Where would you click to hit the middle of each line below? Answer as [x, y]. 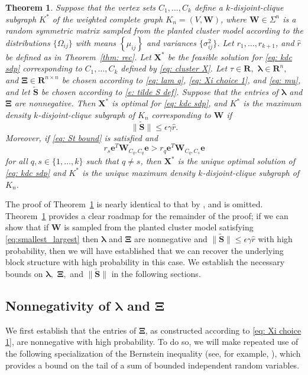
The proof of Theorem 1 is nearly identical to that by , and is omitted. [134, 204]
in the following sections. [156, 274]
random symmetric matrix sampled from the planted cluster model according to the [154, 30]
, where [234, 19]
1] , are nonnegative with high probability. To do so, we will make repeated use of [152, 342]
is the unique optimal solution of [236, 161]
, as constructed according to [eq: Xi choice [223, 330]
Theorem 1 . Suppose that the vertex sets [81, 7]
